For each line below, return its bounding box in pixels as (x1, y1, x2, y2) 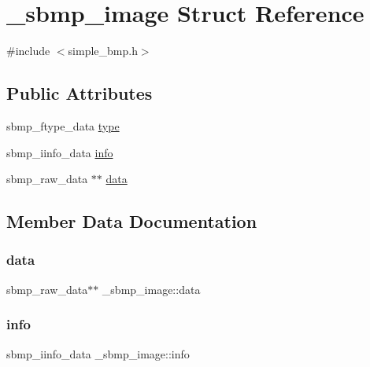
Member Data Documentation (6, 209, 257, 233)
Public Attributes (6, 81, 153, 105)
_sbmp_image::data (102, 281, 201, 297)
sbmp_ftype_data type (6, 117, 120, 134)
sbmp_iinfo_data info (6, 144, 113, 160)
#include (6, 42, 50, 59)
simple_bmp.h (68, 42, 138, 59)
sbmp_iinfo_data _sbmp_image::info (6, 345, 190, 361)
